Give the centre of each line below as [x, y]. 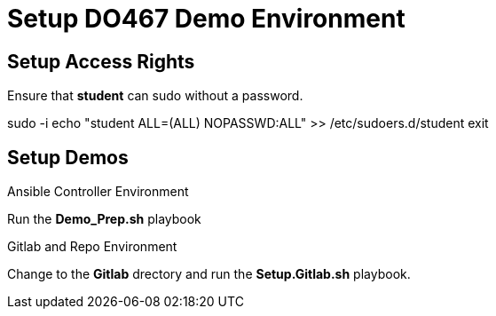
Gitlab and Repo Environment [92, 247]
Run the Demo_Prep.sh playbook [104, 219]
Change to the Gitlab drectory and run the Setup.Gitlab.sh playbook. [209, 274]
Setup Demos [68, 157]
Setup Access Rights [101, 61]
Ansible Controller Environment [98, 192]
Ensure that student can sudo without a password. [155, 96]
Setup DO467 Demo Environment [206, 19]
